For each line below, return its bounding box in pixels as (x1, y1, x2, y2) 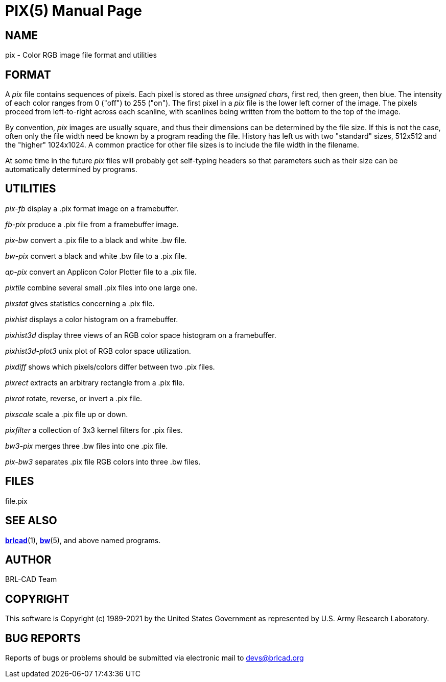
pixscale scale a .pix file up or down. (5, 409, 128, 419)
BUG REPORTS (5, 631, 81, 645)
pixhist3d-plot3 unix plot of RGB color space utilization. (5, 346, 191, 355)
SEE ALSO (5, 514, 57, 527)
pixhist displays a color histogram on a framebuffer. (5, 314, 178, 324)
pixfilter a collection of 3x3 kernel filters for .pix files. (5, 425, 183, 434)
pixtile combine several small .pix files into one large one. (5, 283, 198, 292)
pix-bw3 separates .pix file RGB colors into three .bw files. (5, 457, 201, 466)
